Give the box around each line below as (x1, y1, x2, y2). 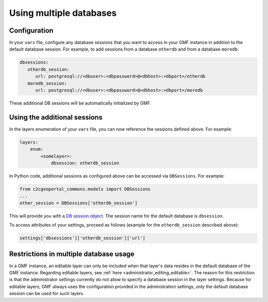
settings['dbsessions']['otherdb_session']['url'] (19, 236, 146, 241)
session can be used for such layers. (9, 291, 84, 297)
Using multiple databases (9, 7, 117, 18)
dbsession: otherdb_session (51, 160, 119, 166)
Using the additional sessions (9, 113, 103, 121)
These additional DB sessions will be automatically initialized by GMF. (9, 100, 151, 106)
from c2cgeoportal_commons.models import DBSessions (19, 186, 151, 192)
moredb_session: (27, 80, 67, 86)
